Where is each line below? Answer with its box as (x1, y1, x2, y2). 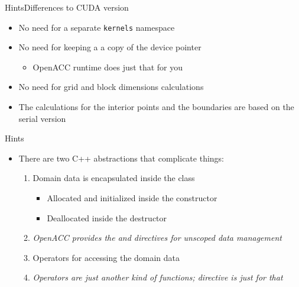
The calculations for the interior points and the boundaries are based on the (18, 101, 294, 113)
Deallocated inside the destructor (47, 211, 167, 224)
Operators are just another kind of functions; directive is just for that (32, 271, 283, 283)
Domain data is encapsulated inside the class (32, 172, 195, 184)
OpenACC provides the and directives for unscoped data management (32, 231, 282, 244)
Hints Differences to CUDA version (5, 1, 129, 13)
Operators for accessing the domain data (32, 251, 180, 263)
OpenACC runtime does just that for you (32, 60, 183, 73)
